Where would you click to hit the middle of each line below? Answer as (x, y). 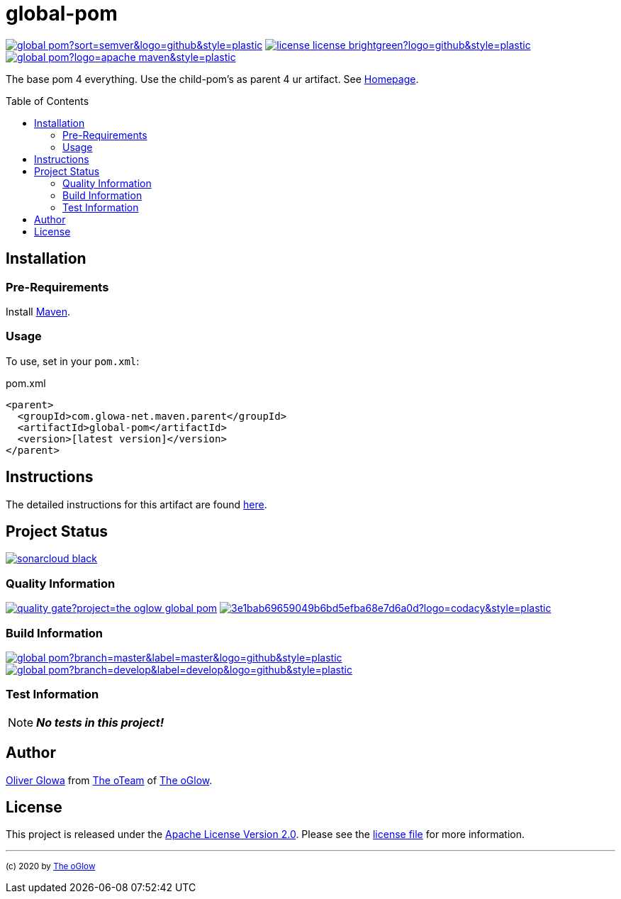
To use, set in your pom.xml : (73, 361)
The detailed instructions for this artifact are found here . (136, 504)
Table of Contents (47, 101)
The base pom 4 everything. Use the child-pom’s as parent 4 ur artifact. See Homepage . (212, 79)
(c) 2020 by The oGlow (51, 867)
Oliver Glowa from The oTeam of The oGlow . (109, 780)
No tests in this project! (100, 722)
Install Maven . (38, 311)
